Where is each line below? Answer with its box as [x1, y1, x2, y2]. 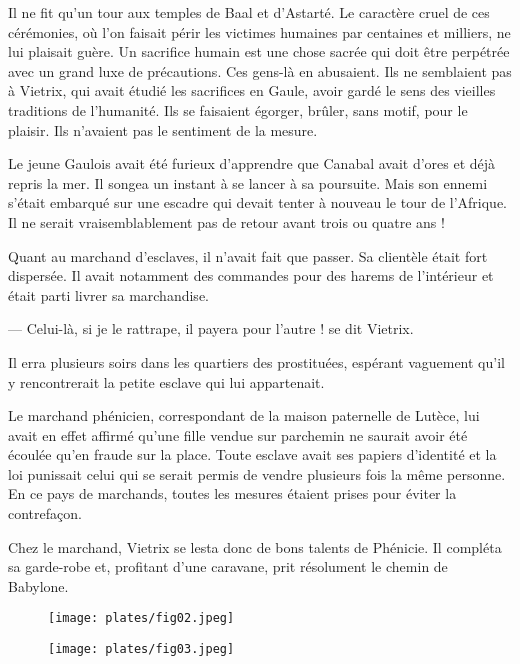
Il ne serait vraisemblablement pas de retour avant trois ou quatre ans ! [8, 211, 445, 232]
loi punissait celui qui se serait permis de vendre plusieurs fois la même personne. [8, 463, 506, 484]
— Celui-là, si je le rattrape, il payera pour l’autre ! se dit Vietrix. [8, 318, 414, 339]
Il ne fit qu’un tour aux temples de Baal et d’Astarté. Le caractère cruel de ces [8, 2, 490, 22]
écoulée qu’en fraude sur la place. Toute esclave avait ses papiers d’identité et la [8, 444, 497, 465]
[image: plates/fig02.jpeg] [48, 611, 235, 626]
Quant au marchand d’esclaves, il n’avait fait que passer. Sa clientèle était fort [8, 245, 488, 266]
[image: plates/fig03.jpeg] [48, 642, 235, 657]
